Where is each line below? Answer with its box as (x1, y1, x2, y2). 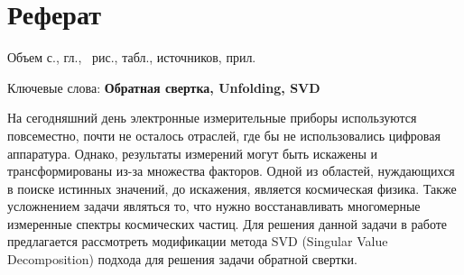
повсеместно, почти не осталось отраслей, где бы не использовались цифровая (7, 125, 441, 144)
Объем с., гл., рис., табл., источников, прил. (7, 48, 256, 67)
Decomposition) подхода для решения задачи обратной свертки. (7, 250, 357, 269)
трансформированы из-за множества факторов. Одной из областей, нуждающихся (7, 161, 455, 180)
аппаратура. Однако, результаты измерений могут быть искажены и (7, 143, 377, 162)
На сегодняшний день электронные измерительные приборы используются (7, 108, 417, 127)
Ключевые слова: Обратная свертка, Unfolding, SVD (7, 78, 320, 96)
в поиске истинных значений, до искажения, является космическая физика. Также (7, 179, 457, 197)
